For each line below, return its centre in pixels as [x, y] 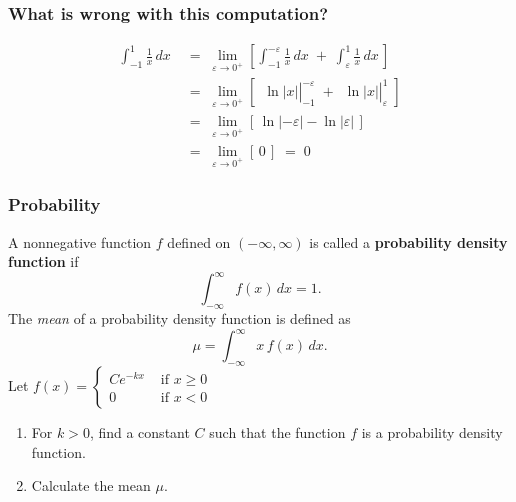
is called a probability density [408, 241]
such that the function [277, 432]
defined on [199, 241]
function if [43, 261]
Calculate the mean [91, 485]
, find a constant [139, 432]
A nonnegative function [80, 241]
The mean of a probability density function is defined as [179, 318]
